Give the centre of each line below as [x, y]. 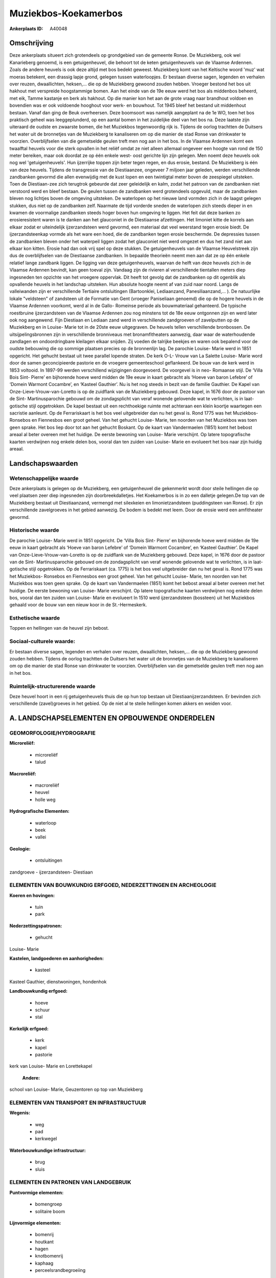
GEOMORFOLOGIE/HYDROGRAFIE [52, 733]
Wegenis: [20, 1113]
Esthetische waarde [35, 618]
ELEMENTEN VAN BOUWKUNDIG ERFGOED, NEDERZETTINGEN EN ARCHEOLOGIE [113, 885]
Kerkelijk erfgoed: [29, 1029]
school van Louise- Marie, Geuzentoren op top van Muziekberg [76, 1089]
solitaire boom [50, 1211]
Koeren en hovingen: [32, 895]
